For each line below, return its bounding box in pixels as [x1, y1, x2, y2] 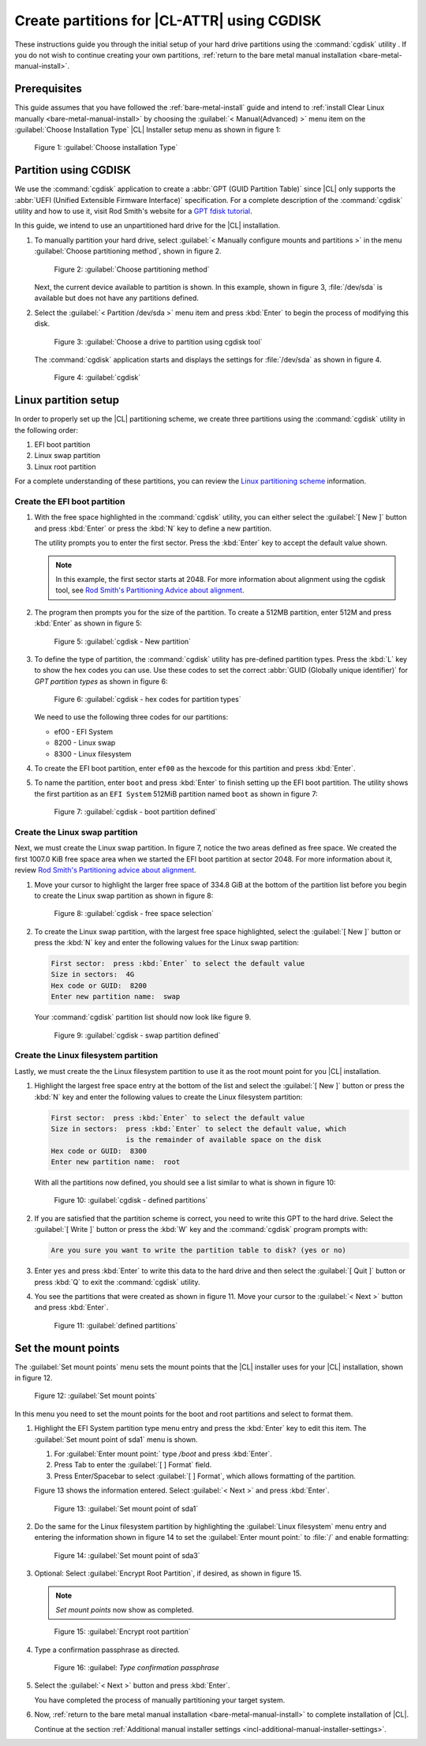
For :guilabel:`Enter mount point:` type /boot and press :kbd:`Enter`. [54, 1449, 272, 1459]
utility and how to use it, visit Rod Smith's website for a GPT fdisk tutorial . [14, 206, 252, 216]
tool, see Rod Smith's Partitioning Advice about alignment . [55, 585, 245, 595]
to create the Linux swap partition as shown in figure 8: [34, 891, 214, 900]
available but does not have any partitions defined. [34, 293, 199, 303]
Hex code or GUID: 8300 [50, 1146, 148, 1155]
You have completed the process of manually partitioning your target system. [34, 1695, 286, 1705]
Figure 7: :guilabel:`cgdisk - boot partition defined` [54, 807, 218, 817]
